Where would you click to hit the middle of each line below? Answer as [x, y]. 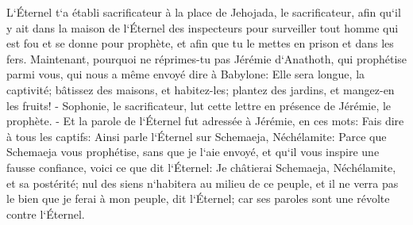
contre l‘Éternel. [46, 214]
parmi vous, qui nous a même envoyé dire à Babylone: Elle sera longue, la [186, 74]
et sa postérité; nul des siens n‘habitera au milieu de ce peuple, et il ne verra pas [203, 183]
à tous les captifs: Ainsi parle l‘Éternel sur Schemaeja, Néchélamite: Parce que [197, 136]
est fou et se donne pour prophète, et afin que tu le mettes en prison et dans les [200, 43]
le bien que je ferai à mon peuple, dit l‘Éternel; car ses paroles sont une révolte [198, 198]
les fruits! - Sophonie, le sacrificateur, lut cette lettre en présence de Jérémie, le [199, 105]
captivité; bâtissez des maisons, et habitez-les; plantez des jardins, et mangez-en [201, 89]
